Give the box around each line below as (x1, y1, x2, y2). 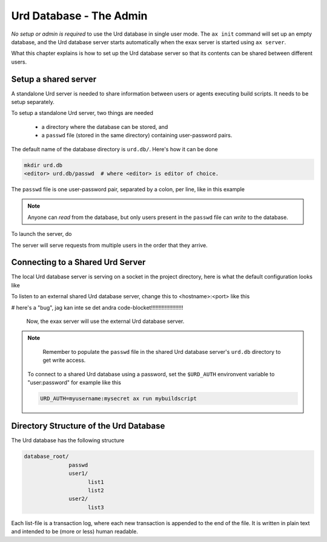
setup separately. (11, 99, 54, 106)
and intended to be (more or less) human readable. (11, 528, 139, 535)
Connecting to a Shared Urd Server (11, 257, 146, 267)
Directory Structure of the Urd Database (11, 421, 165, 431)
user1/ (68, 470, 88, 477)
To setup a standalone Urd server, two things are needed (11, 109, 154, 117)
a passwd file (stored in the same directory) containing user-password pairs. (41, 132, 233, 139)
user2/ (68, 495, 88, 502)
